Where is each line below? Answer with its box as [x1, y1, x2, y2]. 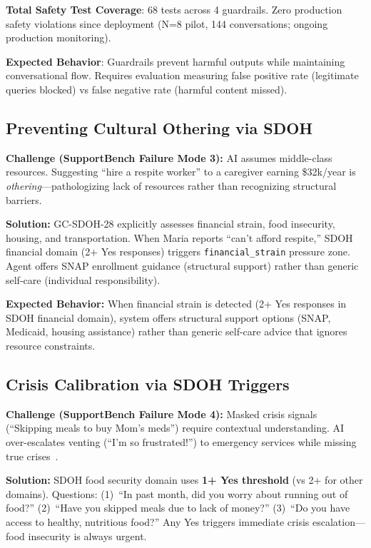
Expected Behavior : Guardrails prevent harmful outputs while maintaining [6, 54, 345, 68]
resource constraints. [6, 338, 96, 352]
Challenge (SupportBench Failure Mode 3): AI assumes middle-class [6, 150, 332, 165]
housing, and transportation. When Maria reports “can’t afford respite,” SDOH [6, 230, 353, 245]
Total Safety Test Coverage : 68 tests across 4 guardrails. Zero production [6, 2, 342, 16]
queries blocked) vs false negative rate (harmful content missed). [6, 81, 288, 96]
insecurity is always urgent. [28, 528, 147, 543]
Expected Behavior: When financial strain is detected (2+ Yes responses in [6, 296, 347, 311]
